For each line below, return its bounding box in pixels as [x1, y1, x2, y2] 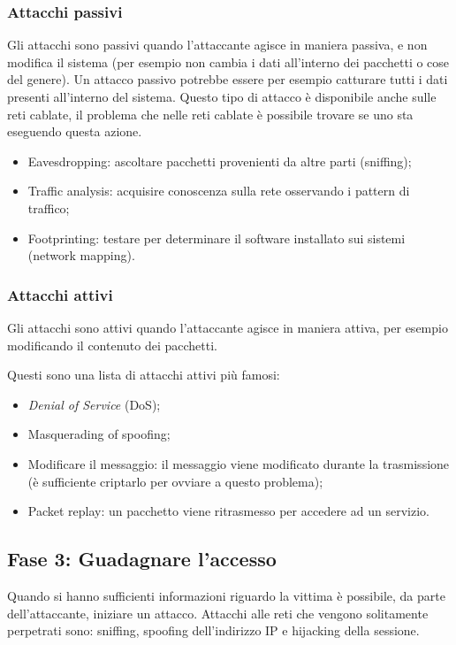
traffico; [27, 198, 70, 217]
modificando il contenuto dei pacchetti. [7, 335, 218, 354]
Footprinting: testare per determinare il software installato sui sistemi [27, 228, 406, 247]
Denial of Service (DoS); [27, 395, 161, 413]
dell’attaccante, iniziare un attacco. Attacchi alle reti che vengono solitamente [7, 603, 429, 622]
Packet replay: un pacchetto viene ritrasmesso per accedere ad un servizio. [27, 502, 429, 520]
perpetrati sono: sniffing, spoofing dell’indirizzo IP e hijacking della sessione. [7, 621, 420, 640]
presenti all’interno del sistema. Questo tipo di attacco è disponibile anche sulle [7, 88, 437, 105]
